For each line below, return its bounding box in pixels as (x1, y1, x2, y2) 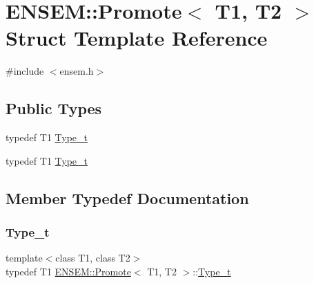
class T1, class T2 (55, 250, 130, 265)
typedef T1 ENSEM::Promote (6, 264, 131, 278)
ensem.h (59, 64, 94, 78)
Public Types (6, 98, 102, 119)
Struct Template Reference (6, 24, 268, 52)
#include (6, 64, 44, 78)
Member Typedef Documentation (6, 187, 249, 208)
